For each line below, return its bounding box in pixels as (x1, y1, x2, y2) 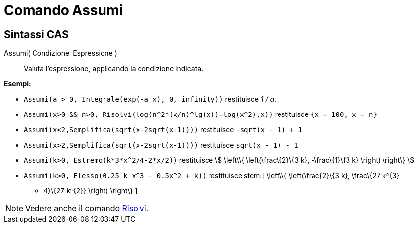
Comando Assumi (4, 2, 123, 19)
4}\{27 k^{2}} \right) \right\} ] (43, 187, 138, 195)
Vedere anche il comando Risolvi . (25, 203, 149, 214)
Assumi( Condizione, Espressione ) (4, 49, 117, 58)
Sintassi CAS (4, 28, 69, 40)
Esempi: (4, 79, 31, 88)
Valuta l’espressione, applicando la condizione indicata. (24, 64, 204, 73)
